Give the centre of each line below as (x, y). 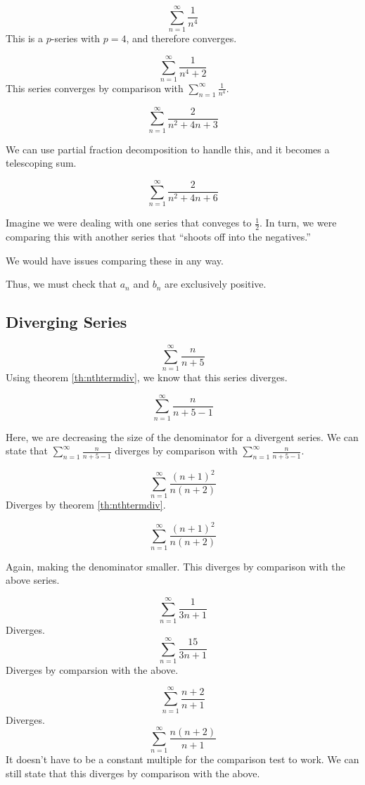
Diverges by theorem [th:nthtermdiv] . (86, 504)
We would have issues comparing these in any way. (115, 260)
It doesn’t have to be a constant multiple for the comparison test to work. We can (182, 759)
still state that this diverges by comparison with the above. (133, 773)
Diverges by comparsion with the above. (92, 669)
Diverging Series (66, 322)
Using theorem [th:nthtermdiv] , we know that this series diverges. (147, 377)
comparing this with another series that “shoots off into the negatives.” (158, 236)
